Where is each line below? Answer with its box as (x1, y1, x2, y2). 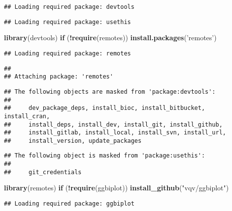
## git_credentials (4, 168, 82, 176)
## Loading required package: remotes (4, 50, 131, 57)
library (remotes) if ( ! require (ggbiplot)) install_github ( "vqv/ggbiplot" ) (4, 183, 229, 193)
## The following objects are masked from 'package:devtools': (4, 88, 216, 95)
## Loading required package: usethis (4, 18, 131, 26)
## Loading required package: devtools (4, 3, 134, 10)
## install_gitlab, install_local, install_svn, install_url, (4, 129, 227, 136)
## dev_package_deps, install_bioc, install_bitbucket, (4, 105, 205, 112)
